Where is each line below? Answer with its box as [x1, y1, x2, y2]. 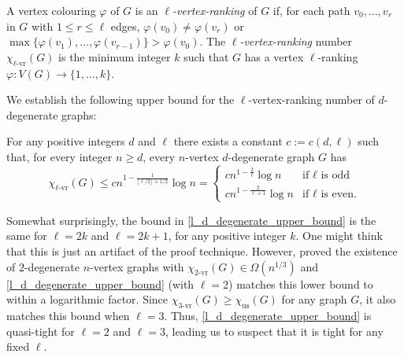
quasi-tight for [6, 322, 75, 339]
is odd [321, 169, 350, 181]
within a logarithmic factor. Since [6, 291, 169, 307]
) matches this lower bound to [228, 275, 373, 292]
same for [6, 227, 47, 244]
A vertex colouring [6, 2, 96, 18]
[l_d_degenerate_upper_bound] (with [6, 275, 195, 292]
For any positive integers [6, 133, 125, 149]
